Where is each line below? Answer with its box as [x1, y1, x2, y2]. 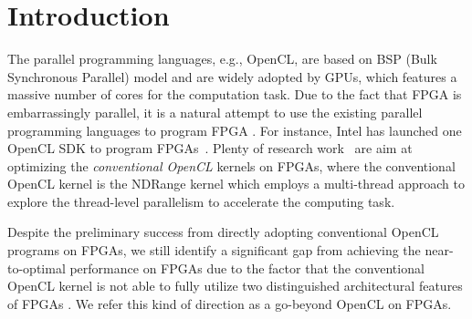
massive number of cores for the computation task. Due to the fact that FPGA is [7, 85, 462, 104]
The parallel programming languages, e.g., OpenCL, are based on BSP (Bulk [7, 49, 437, 68]
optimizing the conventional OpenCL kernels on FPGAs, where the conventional [7, 156, 456, 175]
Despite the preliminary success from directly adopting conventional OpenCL [7, 222, 439, 242]
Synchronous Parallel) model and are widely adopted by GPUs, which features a [7, 67, 457, 86]
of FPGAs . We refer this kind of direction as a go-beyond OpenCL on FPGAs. [7, 293, 452, 313]
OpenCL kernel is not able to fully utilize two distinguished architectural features [7, 276, 463, 295]
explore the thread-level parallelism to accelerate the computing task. [7, 191, 395, 211]
